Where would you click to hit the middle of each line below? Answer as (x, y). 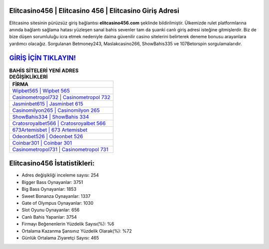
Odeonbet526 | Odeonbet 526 (48, 136)
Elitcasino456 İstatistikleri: (52, 163)
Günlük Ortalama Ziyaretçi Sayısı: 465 (60, 238)
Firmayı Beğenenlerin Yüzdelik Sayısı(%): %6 (68, 224)
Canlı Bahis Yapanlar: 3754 (49, 217)
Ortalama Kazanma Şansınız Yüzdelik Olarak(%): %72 (77, 231)
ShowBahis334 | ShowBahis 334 (51, 117)
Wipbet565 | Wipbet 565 (41, 90)
